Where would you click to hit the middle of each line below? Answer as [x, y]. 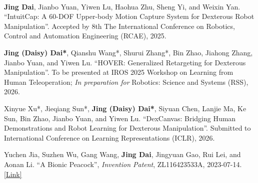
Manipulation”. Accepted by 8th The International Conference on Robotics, [119, 26]
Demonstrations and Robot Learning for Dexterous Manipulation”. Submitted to [127, 128]
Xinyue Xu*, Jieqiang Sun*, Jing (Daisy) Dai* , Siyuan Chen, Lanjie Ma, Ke [125, 108]
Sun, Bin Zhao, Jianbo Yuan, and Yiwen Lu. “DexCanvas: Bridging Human [120, 118]
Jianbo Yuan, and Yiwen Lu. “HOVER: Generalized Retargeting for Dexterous [125, 62]
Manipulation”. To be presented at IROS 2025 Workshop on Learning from [119, 72]
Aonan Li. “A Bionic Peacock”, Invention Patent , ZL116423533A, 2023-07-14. [123, 164]
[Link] [13, 174]
